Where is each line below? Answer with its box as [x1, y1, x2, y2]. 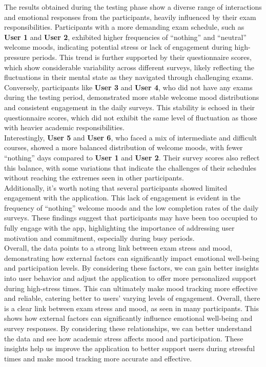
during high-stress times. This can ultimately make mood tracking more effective [4, 282, 258, 293]
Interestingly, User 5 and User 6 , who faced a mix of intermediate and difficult [4, 132, 257, 142]
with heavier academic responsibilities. [4, 122, 125, 133]
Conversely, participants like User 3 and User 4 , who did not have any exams [4, 81, 253, 92]
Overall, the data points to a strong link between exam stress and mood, [4, 242, 232, 253]
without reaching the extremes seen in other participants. [4, 172, 184, 183]
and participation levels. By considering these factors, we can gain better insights [4, 262, 259, 273]
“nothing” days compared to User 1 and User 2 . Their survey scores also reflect [4, 152, 260, 162]
